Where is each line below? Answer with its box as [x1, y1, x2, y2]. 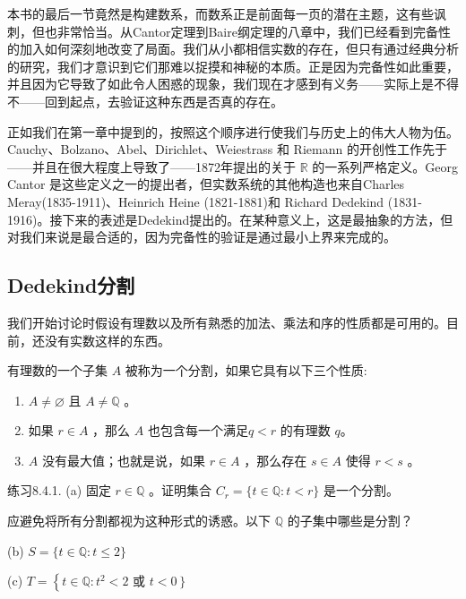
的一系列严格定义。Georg [312, 157, 458, 175]
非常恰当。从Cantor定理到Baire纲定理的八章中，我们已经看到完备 [56, 21, 438, 40]
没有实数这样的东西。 [44, 330, 170, 349]
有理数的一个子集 [7, 361, 108, 380]
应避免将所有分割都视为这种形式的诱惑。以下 [7, 511, 271, 530]
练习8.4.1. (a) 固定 [7, 481, 111, 500]
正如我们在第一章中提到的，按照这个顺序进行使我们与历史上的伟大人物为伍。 [7, 122, 459, 141]
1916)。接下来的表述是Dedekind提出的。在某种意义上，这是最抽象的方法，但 [7, 210, 453, 228]
